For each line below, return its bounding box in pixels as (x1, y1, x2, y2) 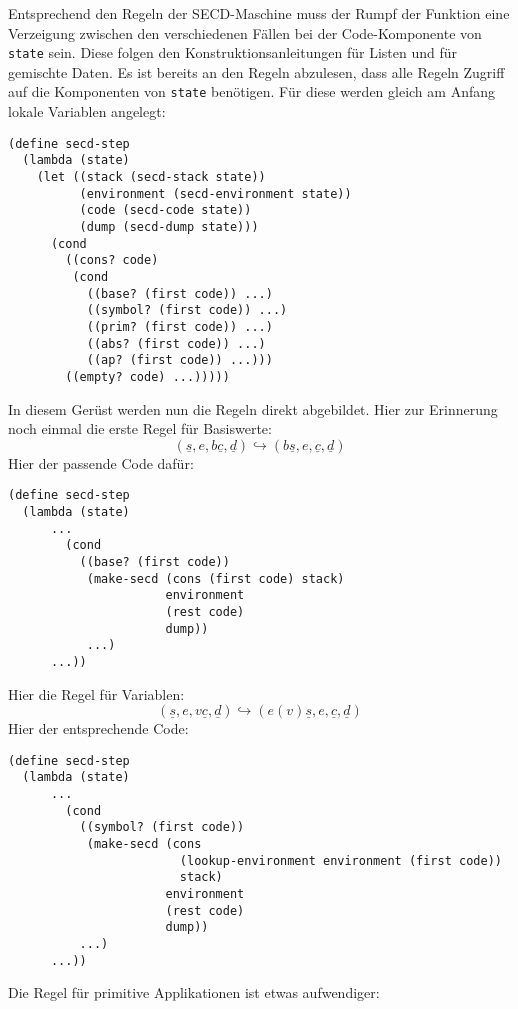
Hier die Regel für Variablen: (8, 683, 185, 704)
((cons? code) (65, 253, 159, 268)
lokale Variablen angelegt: (8, 101, 166, 122)
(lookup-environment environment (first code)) (179, 853, 502, 868)
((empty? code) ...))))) (65, 369, 230, 384)
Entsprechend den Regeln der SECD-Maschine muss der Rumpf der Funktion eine (8, 3, 510, 23)
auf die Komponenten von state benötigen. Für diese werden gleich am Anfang (8, 81, 495, 102)
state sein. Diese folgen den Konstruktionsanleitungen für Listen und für (8, 42, 457, 63)
